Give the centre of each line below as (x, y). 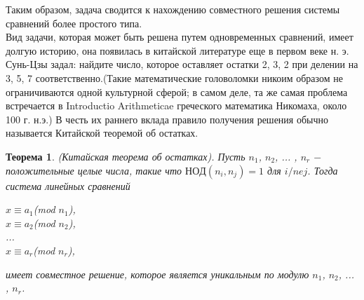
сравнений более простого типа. (74, 23)
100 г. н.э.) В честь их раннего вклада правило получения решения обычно (167, 119)
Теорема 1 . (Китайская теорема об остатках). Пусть (126, 156)
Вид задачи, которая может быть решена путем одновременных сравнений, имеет (180, 37)
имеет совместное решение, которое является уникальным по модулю (157, 274)
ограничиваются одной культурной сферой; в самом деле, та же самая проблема (177, 91)
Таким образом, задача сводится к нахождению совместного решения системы (173, 9)
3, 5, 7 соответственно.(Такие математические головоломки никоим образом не (174, 77)
